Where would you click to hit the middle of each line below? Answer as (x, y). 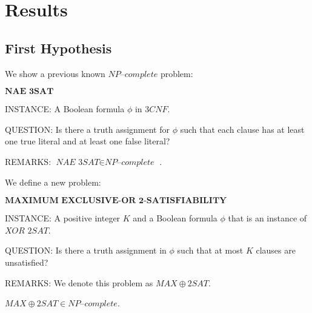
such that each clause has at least (242, 129)
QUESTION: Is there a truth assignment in (86, 250)
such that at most (210, 250)
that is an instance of (267, 218)
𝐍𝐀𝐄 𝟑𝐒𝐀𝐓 (29, 92)
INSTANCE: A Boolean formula (65, 109)
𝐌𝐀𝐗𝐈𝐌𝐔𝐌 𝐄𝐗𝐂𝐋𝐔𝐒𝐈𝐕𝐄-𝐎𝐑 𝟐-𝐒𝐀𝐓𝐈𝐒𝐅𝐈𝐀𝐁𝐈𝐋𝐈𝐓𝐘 (116, 201)
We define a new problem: (53, 182)
